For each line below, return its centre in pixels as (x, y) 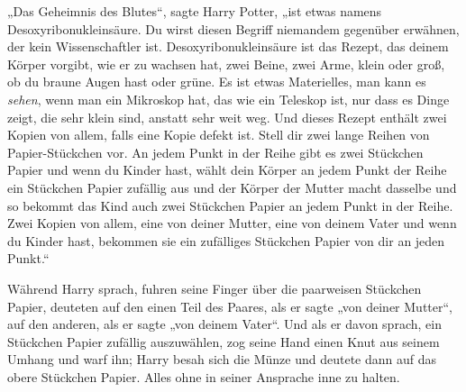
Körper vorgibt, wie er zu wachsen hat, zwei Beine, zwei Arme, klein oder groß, (226, 64)
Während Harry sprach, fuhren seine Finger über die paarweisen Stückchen (215, 288)
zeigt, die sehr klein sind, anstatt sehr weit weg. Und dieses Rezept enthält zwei (227, 117)
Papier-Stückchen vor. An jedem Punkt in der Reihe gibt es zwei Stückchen (215, 152)
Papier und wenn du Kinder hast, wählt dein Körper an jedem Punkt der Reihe (227, 170)
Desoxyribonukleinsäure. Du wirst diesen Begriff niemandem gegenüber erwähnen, (233, 28)
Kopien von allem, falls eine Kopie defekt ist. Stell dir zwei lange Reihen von (219, 135)
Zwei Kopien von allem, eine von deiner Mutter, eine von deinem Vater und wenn (232, 223)
